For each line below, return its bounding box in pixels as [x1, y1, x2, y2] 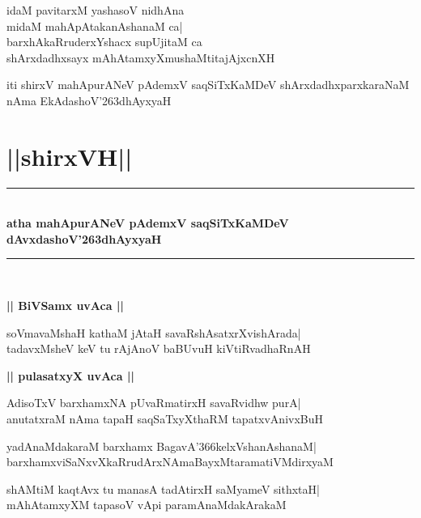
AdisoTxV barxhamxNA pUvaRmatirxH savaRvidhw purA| [6, 394, 301, 411]
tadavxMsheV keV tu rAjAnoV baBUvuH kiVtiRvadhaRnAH [6, 340, 311, 357]
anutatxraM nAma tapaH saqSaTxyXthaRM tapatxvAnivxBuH [6, 410, 324, 427]
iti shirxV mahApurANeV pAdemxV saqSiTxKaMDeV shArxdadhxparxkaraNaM [6, 76, 410, 93]
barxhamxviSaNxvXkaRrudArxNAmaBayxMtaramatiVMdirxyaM [6, 453, 334, 470]
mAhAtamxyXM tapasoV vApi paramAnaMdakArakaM [6, 496, 287, 513]
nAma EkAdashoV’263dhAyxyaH [6, 91, 172, 108]
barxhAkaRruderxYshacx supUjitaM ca [6, 33, 202, 50]
